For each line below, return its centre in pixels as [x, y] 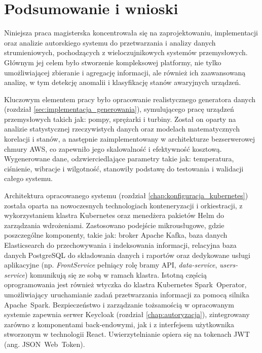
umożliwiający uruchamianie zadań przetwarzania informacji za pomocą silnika [127, 294]
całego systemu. [28, 178]
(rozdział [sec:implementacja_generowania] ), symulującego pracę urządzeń [119, 109]
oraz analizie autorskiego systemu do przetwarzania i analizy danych [110, 42]
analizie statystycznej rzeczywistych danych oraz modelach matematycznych [122, 129]
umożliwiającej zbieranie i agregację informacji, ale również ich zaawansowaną [125, 72]
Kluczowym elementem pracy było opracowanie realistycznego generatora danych [130, 99]
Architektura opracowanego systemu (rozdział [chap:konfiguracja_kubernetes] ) [126, 195]
